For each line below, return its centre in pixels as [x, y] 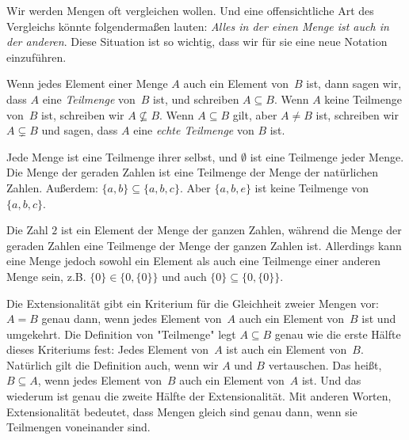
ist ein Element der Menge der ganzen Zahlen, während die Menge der [231, 230]
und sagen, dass [80, 130]
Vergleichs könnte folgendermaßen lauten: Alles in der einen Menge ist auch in [198, 26]
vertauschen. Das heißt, [325, 364]
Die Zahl [27, 230]
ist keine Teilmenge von [312, 187]
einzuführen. [36, 57]
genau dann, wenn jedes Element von [132, 319]
